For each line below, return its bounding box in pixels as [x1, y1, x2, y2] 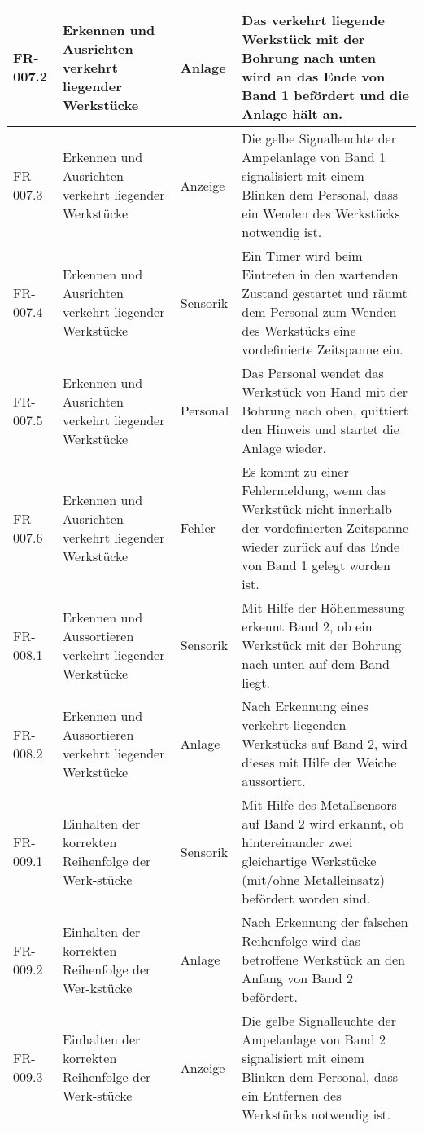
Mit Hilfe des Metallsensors [242, 795, 397, 814]
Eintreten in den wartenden [242, 265, 399, 283]
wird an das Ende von [242, 67, 386, 86]
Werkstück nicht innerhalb [242, 499, 392, 518]
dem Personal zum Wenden [242, 302, 397, 321]
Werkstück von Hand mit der [242, 382, 408, 401]
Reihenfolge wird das [242, 931, 360, 950]
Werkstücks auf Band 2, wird [242, 734, 408, 753]
